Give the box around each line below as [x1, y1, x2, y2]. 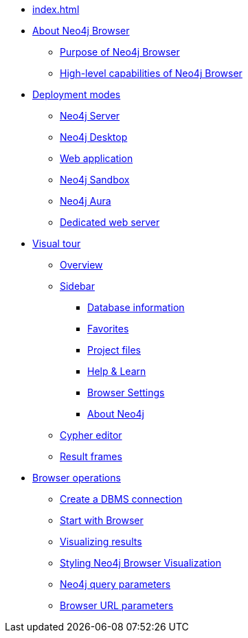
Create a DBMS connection [60, 493, 183, 505]
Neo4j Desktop [60, 131, 128, 143]
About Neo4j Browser [32, 25, 130, 36]
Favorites [87, 323, 129, 334]
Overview [60, 259, 103, 271]
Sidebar [60, 280, 95, 292]
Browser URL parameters [60, 600, 174, 611]
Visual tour [32, 238, 81, 249]
